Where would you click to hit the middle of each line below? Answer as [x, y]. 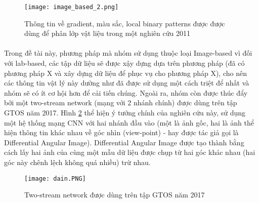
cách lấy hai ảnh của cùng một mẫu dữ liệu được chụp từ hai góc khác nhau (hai [130, 152]
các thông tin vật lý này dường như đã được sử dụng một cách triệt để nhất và [127, 83]
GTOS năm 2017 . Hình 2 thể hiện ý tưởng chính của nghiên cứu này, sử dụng [125, 112]
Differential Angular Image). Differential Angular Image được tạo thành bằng [124, 142]
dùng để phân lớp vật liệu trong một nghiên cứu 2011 [107, 33]
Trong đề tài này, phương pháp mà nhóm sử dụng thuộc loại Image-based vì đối [128, 53]
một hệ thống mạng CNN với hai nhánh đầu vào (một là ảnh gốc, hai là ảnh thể [129, 122]
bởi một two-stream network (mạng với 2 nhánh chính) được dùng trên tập [121, 103]
